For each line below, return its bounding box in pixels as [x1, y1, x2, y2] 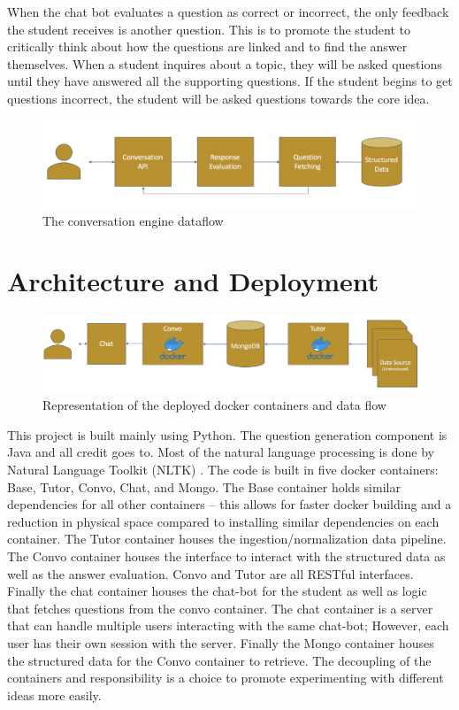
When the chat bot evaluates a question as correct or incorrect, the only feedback [7, 3, 449, 20]
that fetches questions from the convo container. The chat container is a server [7, 598, 433, 617]
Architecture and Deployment [7, 263, 379, 299]
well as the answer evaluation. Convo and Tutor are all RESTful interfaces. [7, 564, 414, 583]
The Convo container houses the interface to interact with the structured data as [7, 546, 446, 565]
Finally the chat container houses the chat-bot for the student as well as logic [7, 582, 427, 600]
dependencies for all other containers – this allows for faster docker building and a [7, 495, 452, 513]
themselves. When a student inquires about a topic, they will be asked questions [7, 54, 442, 73]
